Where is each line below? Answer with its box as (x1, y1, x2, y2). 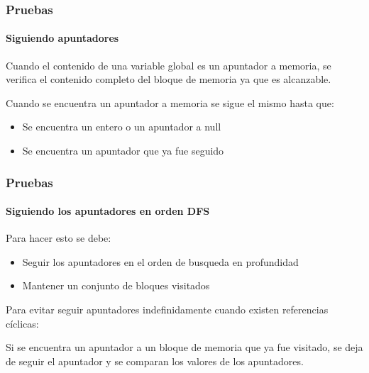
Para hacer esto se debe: (6, 230, 111, 245)
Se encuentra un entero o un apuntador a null (22, 119, 221, 134)
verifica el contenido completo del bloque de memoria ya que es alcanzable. (6, 72, 331, 87)
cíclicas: (6, 316, 39, 330)
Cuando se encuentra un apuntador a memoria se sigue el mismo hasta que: (6, 95, 334, 110)
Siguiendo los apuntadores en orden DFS (6, 204, 210, 218)
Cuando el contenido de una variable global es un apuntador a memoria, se (6, 57, 331, 72)
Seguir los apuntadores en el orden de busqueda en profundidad (22, 254, 299, 269)
